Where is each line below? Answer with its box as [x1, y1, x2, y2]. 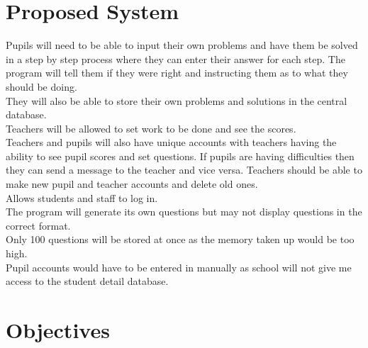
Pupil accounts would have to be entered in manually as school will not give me [6, 259, 352, 274]
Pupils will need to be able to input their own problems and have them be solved [6, 38, 358, 52]
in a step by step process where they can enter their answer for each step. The [6, 51, 345, 66]
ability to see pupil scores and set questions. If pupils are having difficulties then [6, 148, 355, 163]
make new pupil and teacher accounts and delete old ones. [6, 176, 258, 191]
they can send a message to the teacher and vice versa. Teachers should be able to [6, 162, 362, 177]
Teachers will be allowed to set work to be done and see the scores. [6, 120, 296, 135]
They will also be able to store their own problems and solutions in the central [6, 93, 347, 108]
